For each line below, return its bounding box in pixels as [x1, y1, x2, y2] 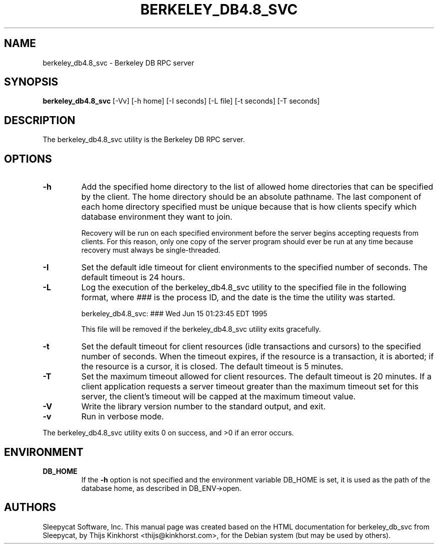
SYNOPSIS [4, 76, 58, 89]
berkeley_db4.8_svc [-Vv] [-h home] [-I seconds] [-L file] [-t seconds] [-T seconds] [42, 97, 320, 106]
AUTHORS [4, 501, 56, 514]
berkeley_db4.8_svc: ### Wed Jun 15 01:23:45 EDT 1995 [81, 309, 267, 318]
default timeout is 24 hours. [81, 272, 185, 283]
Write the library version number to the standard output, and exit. [81, 401, 326, 412]
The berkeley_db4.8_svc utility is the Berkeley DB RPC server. [42, 135, 245, 144]
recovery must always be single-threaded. [81, 246, 220, 255]
